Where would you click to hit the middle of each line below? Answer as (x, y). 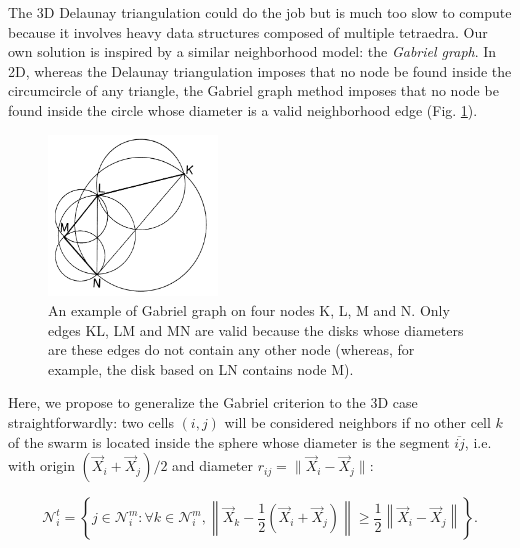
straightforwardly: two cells (91, 422)
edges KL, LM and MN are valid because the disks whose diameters (256, 329)
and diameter (213, 465)
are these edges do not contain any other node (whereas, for (231, 349)
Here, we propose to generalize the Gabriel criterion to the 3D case (213, 402)
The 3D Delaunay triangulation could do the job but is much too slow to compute (260, 12)
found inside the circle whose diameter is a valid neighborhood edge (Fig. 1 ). (243, 109)
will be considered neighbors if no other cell (357, 422)
